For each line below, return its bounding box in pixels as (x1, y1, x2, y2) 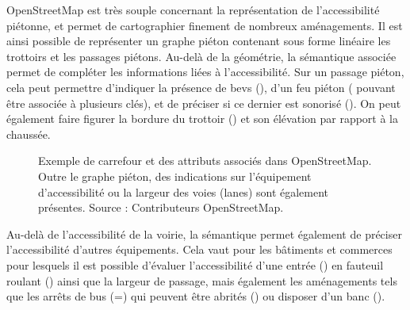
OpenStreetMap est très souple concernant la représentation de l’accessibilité (6, 2, 380, 17)
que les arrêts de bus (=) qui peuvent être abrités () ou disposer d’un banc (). (6, 288, 385, 304)
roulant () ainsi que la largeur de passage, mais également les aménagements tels (6, 272, 397, 289)
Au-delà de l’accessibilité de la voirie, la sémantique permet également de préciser (6, 225, 402, 242)
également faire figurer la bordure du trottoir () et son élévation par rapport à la (6, 110, 399, 127)
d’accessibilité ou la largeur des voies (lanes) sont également (38, 183, 329, 200)
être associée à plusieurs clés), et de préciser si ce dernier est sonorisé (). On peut (6, 94, 401, 111)
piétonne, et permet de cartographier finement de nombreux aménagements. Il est (6, 17, 403, 33)
